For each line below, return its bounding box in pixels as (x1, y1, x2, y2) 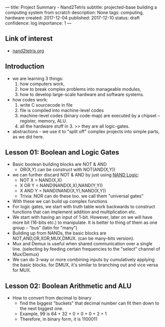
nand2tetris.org (12, 47, 44, 54)
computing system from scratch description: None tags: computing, (5, 9, 144, 15)
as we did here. (12, 134, 44, 140)
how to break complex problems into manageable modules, (19, 86, 142, 92)
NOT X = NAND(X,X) (19, 177, 62, 183)
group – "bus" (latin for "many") (12, 225, 78, 231)
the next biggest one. (19, 306, 64, 312)
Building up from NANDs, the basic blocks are (12, 230, 107, 236)
